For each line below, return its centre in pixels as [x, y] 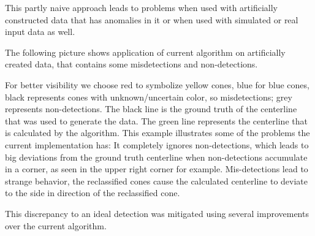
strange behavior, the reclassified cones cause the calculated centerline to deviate [156, 181]
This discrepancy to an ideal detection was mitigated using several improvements [157, 213]
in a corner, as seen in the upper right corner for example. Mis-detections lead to [157, 169]
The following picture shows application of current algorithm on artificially [145, 52]
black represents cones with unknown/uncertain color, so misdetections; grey [149, 97]
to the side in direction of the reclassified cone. [93, 193]
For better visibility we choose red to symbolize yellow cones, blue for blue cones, [157, 84]
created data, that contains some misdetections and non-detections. [131, 64]
